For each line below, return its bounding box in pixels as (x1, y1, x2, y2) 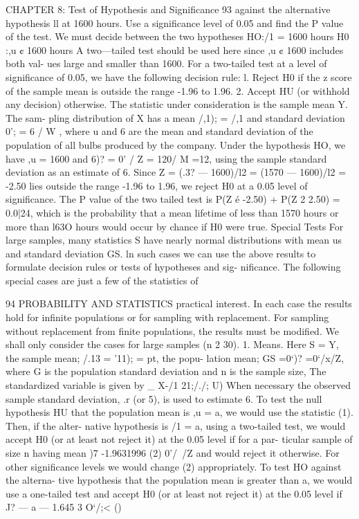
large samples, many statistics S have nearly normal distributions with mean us (6, 233, 342, 247)
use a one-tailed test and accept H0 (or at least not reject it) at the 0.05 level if (6, 486, 342, 500)
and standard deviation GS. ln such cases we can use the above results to (6, 246, 316, 260)
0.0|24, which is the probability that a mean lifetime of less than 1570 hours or (6, 205, 339, 219)
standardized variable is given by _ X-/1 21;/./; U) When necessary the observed (6, 378, 351, 392)
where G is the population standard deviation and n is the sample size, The (6, 364, 326, 379)
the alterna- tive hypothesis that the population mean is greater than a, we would (6, 473, 353, 487)
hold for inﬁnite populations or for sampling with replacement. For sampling (6, 310, 329, 325)
